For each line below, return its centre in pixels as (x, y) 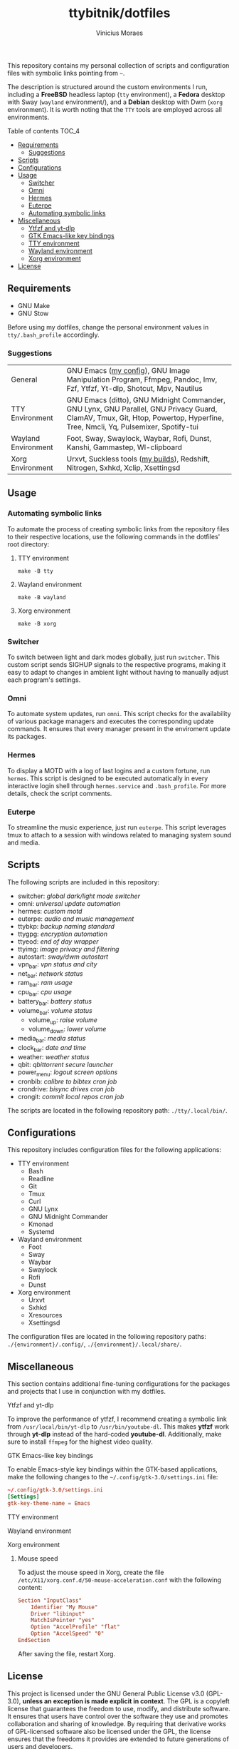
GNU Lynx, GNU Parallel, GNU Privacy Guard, (142, 409)
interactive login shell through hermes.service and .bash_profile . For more (117, 785)
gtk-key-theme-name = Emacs (49, 1503)
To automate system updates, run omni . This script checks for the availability (119, 714)
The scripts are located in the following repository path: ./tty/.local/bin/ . (117, 1110)
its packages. (27, 737)
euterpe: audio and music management (76, 919)
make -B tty (35, 571)
